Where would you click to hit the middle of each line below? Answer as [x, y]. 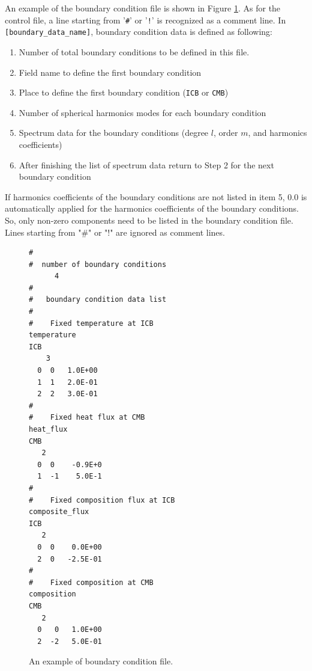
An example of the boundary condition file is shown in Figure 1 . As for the [143, 8]
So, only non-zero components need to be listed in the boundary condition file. [149, 220]
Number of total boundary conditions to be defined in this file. [134, 51]
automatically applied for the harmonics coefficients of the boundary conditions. [152, 208]
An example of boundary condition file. [101, 661]
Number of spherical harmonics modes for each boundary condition [142, 112]
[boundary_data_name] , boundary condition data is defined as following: [139, 32]
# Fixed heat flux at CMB [87, 418]
